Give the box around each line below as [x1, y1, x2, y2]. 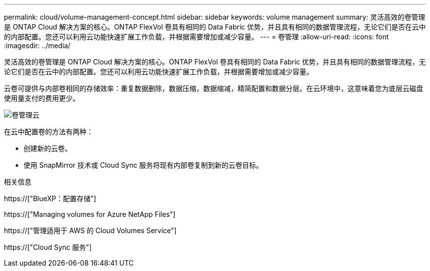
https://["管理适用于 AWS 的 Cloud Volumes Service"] [4, 226, 177, 235]
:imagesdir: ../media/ [4, 41, 71, 50]
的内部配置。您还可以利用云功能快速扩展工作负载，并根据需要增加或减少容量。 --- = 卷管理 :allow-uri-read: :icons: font [4, 32, 389, 41]
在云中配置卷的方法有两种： [4, 127, 93, 136]
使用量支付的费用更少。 [4, 94, 80, 102]
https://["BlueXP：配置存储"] [4, 194, 96, 203]
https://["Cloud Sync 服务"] [4, 243, 92, 251]
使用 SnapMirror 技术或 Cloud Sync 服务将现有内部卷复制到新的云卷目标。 [24, 161, 263, 169]
